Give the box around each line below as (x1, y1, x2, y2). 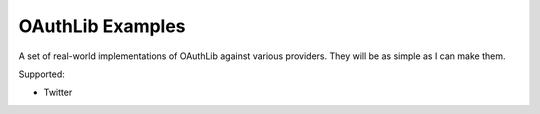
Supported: (18, 68, 65, 80)
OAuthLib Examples (18, 15, 186, 37)
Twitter (43, 86, 73, 99)
